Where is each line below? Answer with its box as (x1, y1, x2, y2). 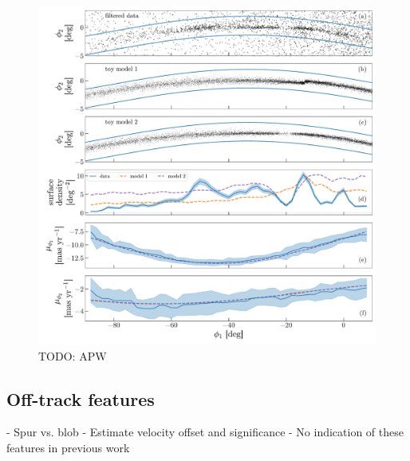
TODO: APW (38, 347, 107, 364)
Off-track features (6, 386, 155, 411)
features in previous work (6, 439, 130, 455)
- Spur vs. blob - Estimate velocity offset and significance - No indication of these (6, 424, 404, 440)
